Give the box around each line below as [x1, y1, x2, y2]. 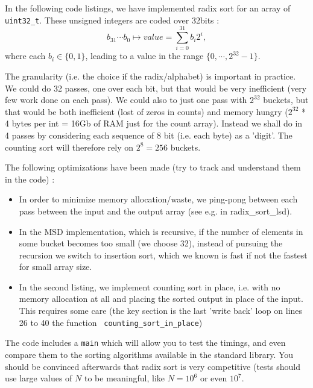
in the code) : [5, 172, 55, 185]
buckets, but [263, 93, 309, 106]
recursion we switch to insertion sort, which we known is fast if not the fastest [19, 248, 308, 261]
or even [200, 372, 227, 384]
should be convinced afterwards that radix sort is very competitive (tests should [5, 360, 300, 372]
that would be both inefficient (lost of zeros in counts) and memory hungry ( [5, 105, 288, 117]
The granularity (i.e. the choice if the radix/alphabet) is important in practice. [5, 69, 296, 82]
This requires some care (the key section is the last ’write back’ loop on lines [19, 304, 303, 317]
